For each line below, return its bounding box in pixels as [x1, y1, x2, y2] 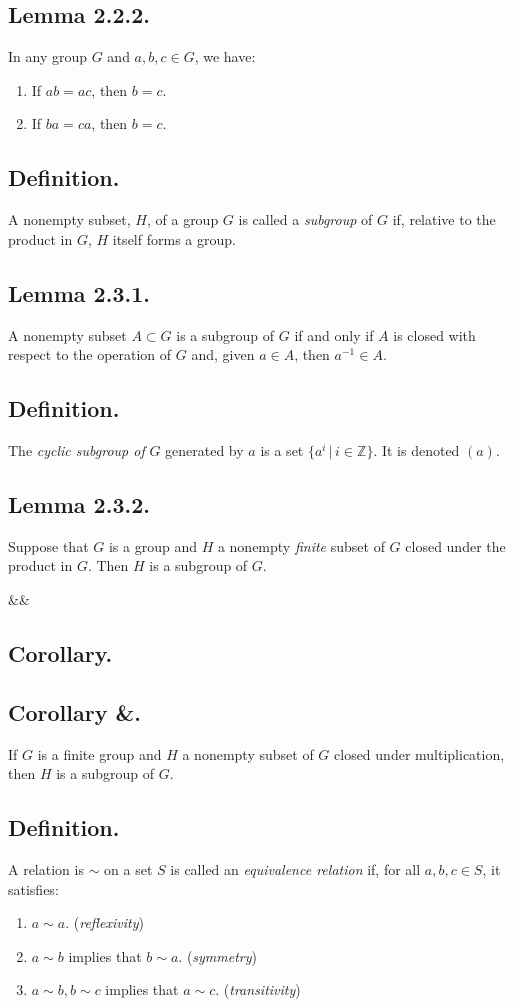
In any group [8, 46, 88, 67]
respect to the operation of [8, 344, 172, 365]
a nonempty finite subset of [217, 535, 385, 556]
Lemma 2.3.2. [8, 488, 150, 519]
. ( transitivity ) [215, 979, 301, 1000]
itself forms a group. [112, 228, 236, 249]
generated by [165, 439, 244, 460]
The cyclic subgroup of [8, 439, 145, 460]
